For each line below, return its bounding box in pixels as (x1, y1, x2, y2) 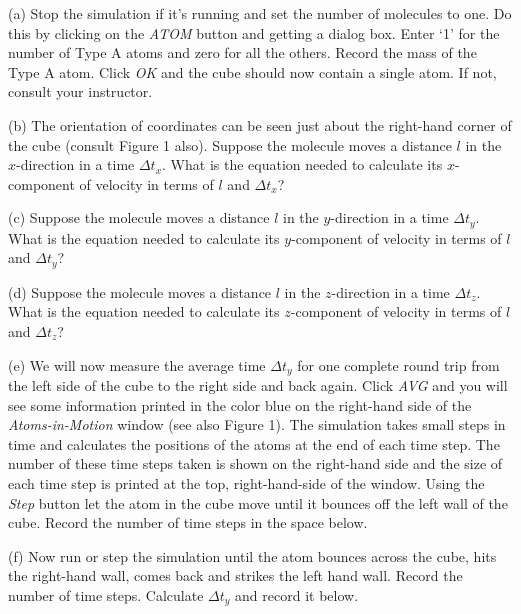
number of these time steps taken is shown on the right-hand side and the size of (8, 453, 503, 474)
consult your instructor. (8, 81, 153, 102)
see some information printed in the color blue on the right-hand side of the (8, 394, 472, 415)
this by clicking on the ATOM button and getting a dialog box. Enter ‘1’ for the (8, 22, 500, 43)
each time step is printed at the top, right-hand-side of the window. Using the (8, 473, 485, 494)
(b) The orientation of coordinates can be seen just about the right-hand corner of (8, 114, 512, 135)
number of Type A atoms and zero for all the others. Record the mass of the (8, 42, 477, 63)
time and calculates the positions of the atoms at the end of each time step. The (8, 433, 500, 454)
